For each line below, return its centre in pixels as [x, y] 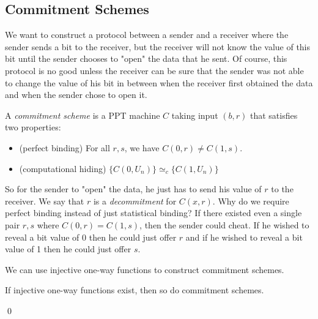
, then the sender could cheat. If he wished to [224, 224]
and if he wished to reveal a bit [244, 237]
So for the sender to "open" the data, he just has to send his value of [133, 189]
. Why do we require [251, 201]
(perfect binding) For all [65, 147]
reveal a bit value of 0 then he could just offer [91, 237]
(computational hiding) [63, 168]
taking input [195, 115]
